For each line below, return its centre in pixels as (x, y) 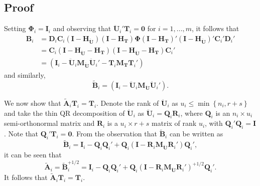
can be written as (196, 134)
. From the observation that (114, 134)
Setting (15, 28)
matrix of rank (174, 123)
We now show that (33, 103)
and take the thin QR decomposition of (64, 113)
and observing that (82, 28)
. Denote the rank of (128, 103)
